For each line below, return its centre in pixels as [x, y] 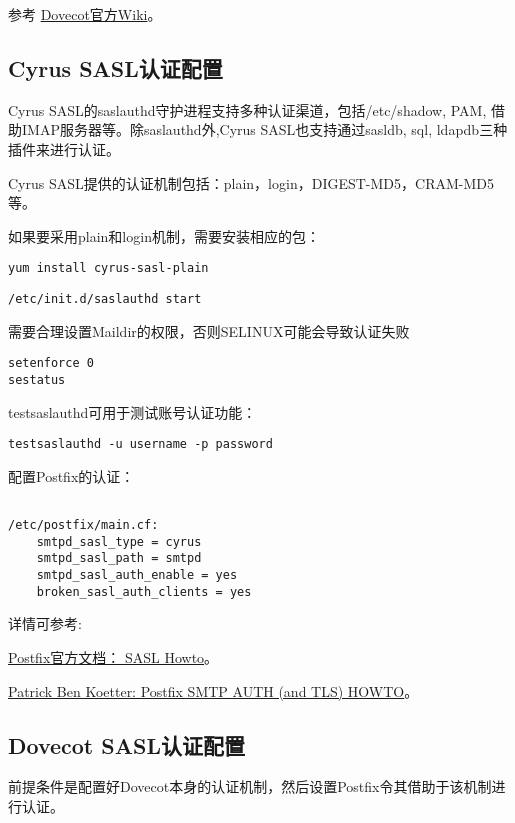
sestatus [37, 379]
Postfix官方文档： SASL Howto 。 [113, 656]
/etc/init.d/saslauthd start [105, 299]
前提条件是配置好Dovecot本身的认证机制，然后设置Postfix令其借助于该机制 [250, 786]
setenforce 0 [51, 363]
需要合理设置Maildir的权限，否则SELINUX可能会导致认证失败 [209, 330]
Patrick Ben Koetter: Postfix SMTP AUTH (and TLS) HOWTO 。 [213, 690]
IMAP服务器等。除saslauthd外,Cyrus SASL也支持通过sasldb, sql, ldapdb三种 [264, 129]
